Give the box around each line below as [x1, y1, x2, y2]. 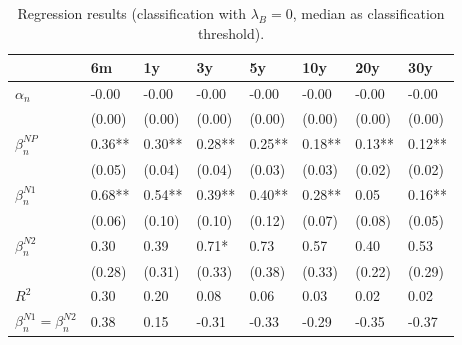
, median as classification [292, 3, 445, 23]
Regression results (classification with [17, 3, 246, 23]
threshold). [197, 22, 265, 43]
